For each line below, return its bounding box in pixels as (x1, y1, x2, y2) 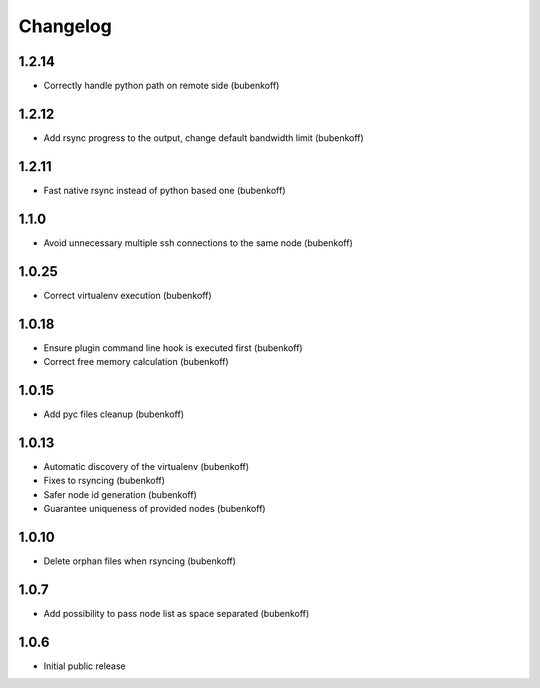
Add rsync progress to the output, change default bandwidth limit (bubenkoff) (43, 131, 364, 144)
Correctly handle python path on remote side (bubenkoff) (43, 80, 280, 92)
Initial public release (43, 660, 127, 672)
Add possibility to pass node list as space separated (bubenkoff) (43, 607, 310, 619)
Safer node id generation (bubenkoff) (43, 488, 197, 500)
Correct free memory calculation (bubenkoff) (43, 355, 229, 367)
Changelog (18, 15, 112, 37)
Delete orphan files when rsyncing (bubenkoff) (43, 555, 237, 567)
